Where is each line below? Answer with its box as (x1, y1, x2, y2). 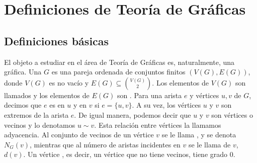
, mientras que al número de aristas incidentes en (30, 139, 181, 149)
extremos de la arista (4, 109, 69, 120)
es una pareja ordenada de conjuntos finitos (51, 66, 186, 77)
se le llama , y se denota (161, 129, 236, 140)
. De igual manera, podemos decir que (74, 109, 191, 120)
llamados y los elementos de (4, 90, 90, 100)
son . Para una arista (117, 90, 182, 100)
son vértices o (211, 109, 253, 120)
